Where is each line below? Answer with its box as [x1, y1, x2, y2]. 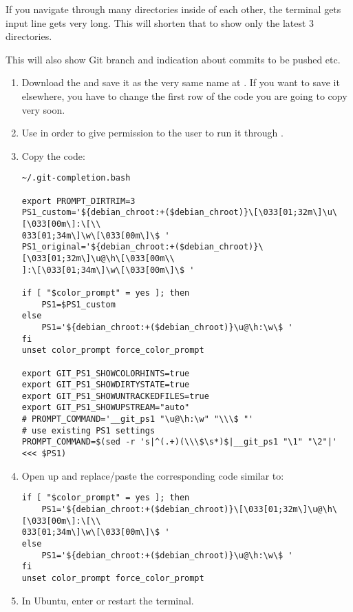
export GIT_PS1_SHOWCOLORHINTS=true [21, 368, 190, 378]
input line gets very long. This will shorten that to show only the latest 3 [6, 15, 314, 30]
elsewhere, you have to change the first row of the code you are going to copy [21, 88, 347, 103]
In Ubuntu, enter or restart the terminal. [21, 593, 194, 607]
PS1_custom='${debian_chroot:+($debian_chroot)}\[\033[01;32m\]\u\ [21, 207, 337, 218]
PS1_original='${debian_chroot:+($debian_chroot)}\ [21, 242, 264, 252]
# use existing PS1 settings [21, 425, 156, 436]
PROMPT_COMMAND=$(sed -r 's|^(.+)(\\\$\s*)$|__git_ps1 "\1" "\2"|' [21, 437, 337, 447]
